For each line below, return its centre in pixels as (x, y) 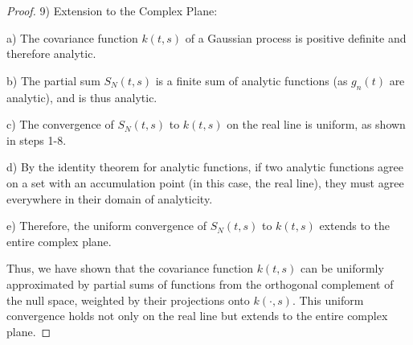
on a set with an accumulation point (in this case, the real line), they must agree (205, 182)
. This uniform (328, 300)
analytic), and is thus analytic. (82, 97)
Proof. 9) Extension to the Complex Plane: (112, 10)
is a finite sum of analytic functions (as (251, 80)
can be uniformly (342, 268)
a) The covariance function (72, 37)
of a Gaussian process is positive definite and (296, 37)
